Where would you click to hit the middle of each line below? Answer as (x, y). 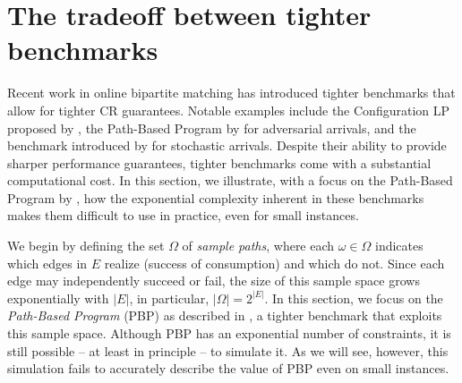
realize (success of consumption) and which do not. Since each (274, 263)
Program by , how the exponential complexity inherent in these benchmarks (216, 197)
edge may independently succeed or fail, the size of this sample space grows (214, 281)
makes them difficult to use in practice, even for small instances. (183, 215)
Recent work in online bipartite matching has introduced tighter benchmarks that (231, 93)
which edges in (47, 263)
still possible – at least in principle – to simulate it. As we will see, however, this (228, 350)
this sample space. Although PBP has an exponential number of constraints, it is (229, 333)
